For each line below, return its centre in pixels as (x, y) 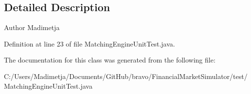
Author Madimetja (32, 27)
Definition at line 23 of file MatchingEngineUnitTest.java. (90, 43)
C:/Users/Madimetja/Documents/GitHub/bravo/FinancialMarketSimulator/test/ (126, 76)
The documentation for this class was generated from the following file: (110, 60)
